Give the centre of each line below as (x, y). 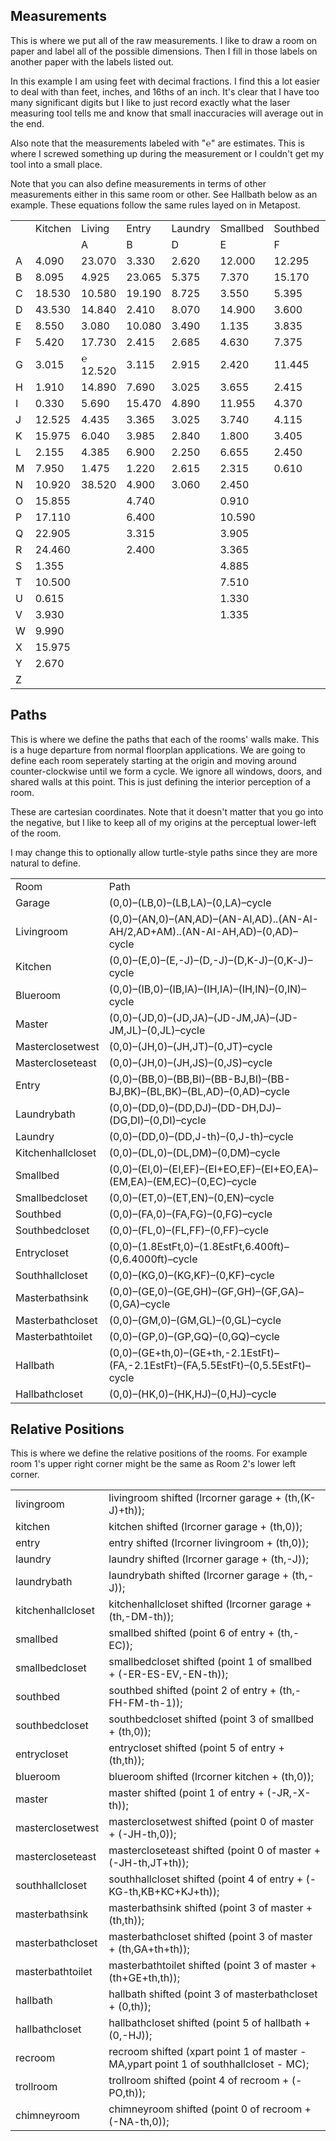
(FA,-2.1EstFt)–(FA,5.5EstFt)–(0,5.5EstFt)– (209, 1365)
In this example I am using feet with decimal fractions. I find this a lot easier (165, 81)
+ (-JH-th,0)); (142, 1834)
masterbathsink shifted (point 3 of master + (210, 1908)
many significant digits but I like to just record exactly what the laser (150, 102)
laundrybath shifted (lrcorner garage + (199, 1576)
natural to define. (45, 863)
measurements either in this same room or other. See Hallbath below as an (164, 194)
